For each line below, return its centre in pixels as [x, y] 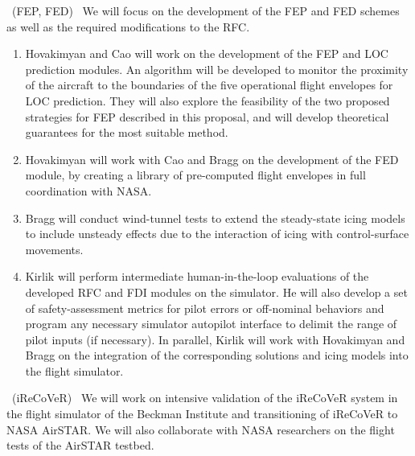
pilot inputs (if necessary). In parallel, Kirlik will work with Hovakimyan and [215, 339]
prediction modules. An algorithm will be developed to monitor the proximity [217, 69]
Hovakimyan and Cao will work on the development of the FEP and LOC [207, 53]
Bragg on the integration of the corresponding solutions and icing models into [217, 355]
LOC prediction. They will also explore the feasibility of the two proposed [207, 100]
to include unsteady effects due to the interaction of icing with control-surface [217, 234]
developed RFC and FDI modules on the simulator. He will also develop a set [216, 292]
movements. [54, 249]
